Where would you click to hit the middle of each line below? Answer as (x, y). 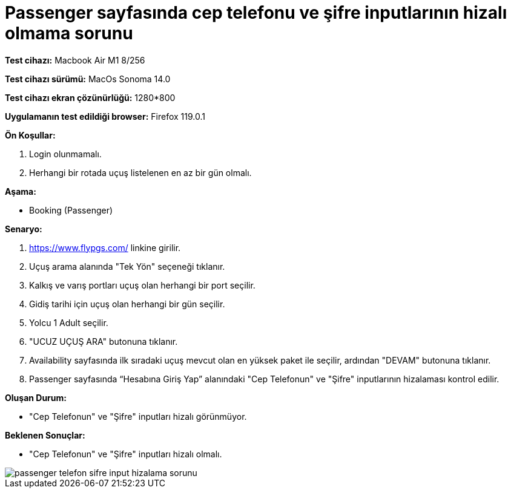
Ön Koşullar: (30, 135)
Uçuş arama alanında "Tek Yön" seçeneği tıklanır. (127, 266)
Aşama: (21, 191)
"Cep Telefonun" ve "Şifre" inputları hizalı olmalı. (126, 454)
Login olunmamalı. (65, 154)
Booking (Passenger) (71, 210)
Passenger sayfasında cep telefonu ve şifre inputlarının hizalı (256, 13)
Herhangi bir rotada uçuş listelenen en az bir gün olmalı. (140, 172)
